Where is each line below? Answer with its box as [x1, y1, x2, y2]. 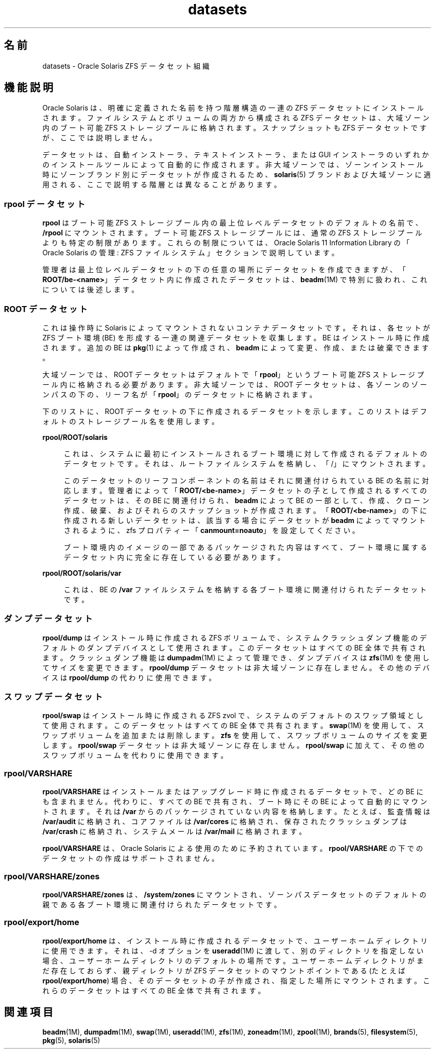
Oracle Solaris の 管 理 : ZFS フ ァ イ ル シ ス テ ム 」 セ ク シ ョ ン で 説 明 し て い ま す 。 [42, 248, 339, 257]
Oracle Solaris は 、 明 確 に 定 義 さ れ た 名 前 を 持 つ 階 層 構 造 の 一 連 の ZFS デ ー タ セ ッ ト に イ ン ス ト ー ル [42, 104, 424, 112]
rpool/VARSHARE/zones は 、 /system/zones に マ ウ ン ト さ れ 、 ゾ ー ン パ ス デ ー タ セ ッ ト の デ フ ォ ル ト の [42, 890, 427, 899]
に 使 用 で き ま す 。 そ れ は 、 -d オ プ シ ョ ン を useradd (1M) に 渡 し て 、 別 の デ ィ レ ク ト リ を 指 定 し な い [42, 946, 424, 955]
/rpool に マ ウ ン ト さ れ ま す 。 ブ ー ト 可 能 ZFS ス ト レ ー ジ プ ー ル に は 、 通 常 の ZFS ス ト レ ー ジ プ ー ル [42, 228, 423, 237]
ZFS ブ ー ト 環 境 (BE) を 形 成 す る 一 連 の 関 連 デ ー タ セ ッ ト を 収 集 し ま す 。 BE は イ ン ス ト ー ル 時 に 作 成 [42, 333, 430, 342]
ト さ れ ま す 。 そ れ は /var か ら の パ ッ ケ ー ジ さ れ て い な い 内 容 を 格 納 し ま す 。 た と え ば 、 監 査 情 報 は [42, 807, 431, 816]
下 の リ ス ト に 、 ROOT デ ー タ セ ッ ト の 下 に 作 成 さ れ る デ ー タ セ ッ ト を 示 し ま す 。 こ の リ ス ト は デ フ [42, 407, 427, 416]
